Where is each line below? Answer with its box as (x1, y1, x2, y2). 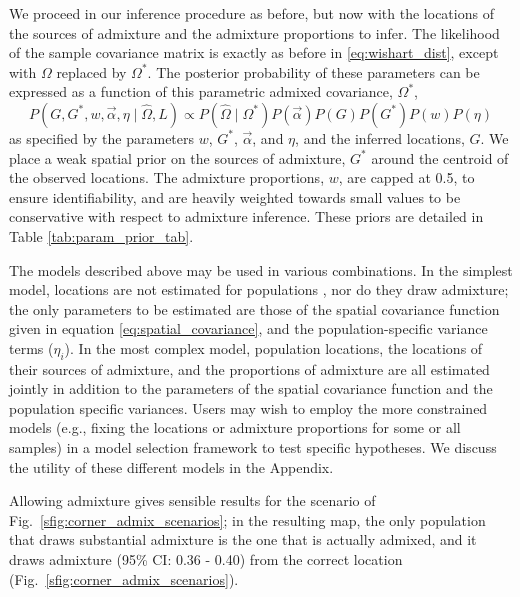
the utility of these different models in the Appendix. (9, 456, 334, 477)
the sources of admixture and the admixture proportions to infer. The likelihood (9, 22, 500, 43)
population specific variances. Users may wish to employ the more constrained (9, 397, 488, 418)
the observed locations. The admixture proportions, (9, 167, 325, 188)
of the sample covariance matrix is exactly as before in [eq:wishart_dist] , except (9, 42, 499, 63)
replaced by (56, 61, 127, 82)
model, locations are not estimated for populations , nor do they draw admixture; (9, 279, 509, 300)
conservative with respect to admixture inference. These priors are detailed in (9, 206, 484, 227)
